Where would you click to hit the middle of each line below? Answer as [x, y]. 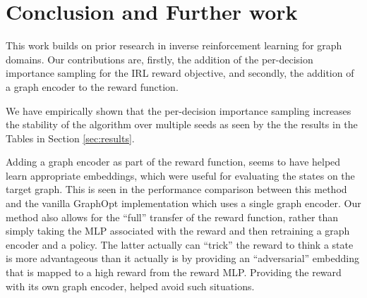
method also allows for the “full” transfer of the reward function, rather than [172, 217]
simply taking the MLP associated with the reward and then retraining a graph [178, 231]
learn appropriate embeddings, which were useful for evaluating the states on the [180, 175]
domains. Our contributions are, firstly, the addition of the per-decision [160, 59]
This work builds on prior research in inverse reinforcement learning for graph [174, 45]
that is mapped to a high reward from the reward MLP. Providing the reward [174, 272]
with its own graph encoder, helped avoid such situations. [130, 286]
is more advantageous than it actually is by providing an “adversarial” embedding [182, 258]
